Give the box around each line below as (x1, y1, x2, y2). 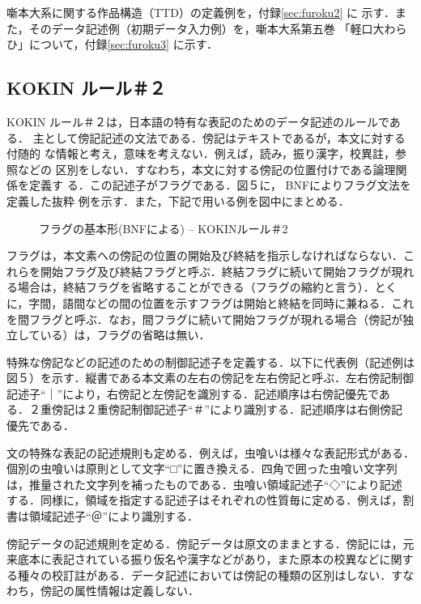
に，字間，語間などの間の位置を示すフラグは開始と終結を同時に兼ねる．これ (6, 294, 415, 311)
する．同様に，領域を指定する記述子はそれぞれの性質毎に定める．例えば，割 (6, 491, 415, 508)
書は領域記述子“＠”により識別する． (6, 508, 198, 525)
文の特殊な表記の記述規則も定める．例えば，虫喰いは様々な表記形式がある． (6, 444, 415, 461)
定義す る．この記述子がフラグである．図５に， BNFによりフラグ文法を (28, 177, 411, 194)
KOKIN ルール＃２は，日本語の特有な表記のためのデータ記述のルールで (6, 113, 389, 130)
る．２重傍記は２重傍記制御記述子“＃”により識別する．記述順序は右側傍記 (6, 401, 402, 418)
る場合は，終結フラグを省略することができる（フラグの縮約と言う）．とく (6, 279, 398, 296)
